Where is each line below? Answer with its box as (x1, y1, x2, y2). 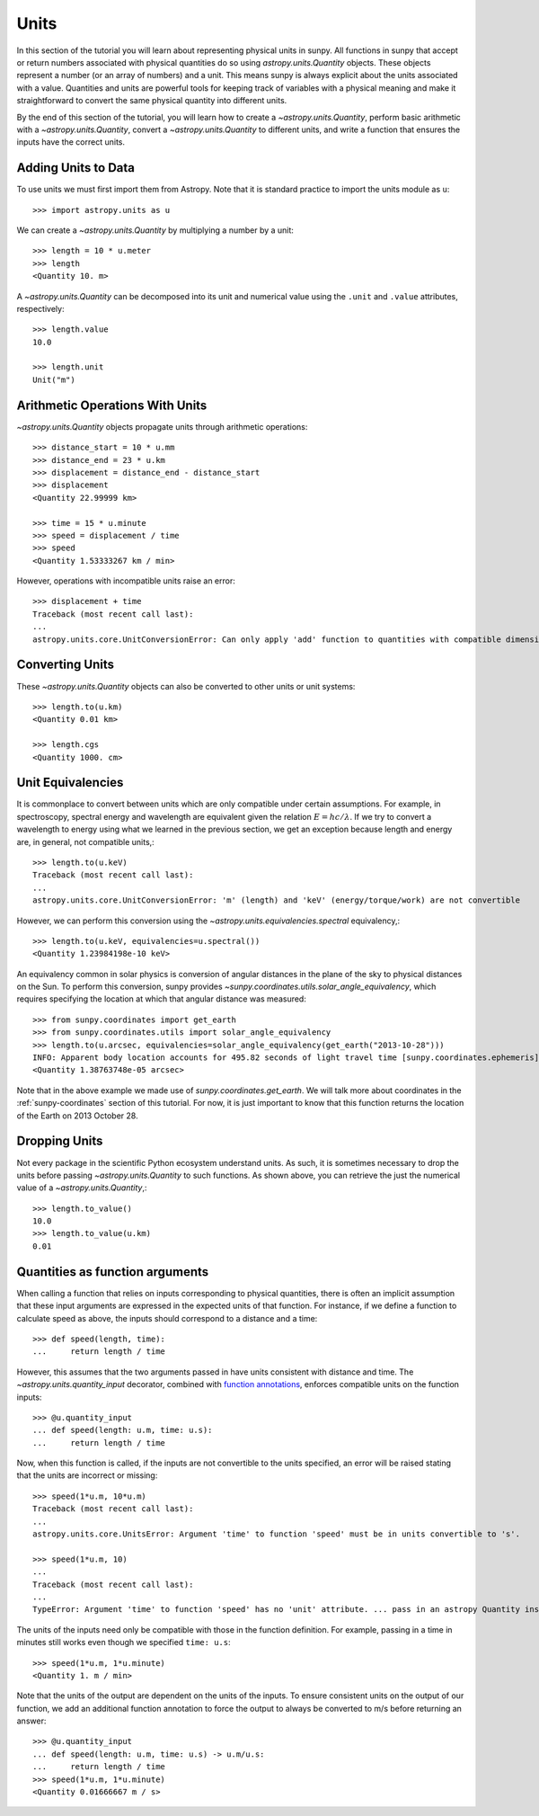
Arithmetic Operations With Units (16, 397, 208, 413)
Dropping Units (16, 1134, 103, 1149)
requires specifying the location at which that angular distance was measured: (16, 993, 307, 1004)
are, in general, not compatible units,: (16, 836, 155, 847)
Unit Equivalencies (16, 775, 124, 790)
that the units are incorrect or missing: (16, 1470, 158, 1481)
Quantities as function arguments (16, 1264, 209, 1279)
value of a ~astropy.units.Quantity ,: (16, 1182, 147, 1193)
